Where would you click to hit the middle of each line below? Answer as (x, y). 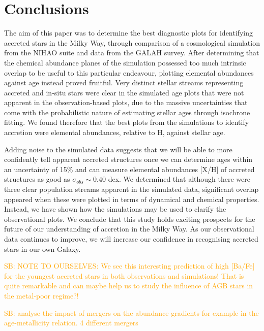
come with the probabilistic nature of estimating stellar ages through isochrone (127, 112)
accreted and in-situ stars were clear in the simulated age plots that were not (124, 92)
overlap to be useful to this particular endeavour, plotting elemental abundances (129, 72)
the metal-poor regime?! (41, 295)
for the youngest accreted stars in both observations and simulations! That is (124, 275)
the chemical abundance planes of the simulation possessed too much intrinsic (125, 62)
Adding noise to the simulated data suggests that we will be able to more (118, 149)
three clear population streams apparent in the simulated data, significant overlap (131, 189)
